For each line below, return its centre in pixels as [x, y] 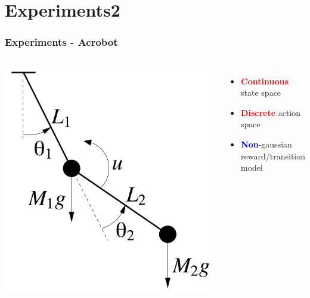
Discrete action [271, 112]
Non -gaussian [266, 144]
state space [261, 92]
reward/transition [273, 156]
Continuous [265, 81]
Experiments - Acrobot [61, 42]
